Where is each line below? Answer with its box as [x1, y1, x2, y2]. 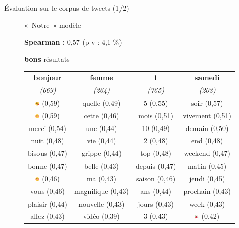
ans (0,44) [140, 185, 171, 196]
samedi [194, 72, 220, 83]
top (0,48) [140, 148, 171, 158]
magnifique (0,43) [74, 185, 129, 196]
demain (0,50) [185, 122, 229, 133]
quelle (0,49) [82, 97, 121, 108]
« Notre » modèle [24, 19, 82, 30]
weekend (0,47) [184, 148, 230, 158]
